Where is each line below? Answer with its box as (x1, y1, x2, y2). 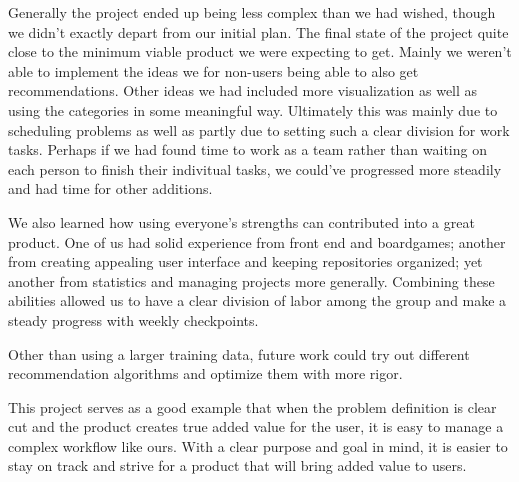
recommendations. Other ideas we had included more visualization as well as (8, 80, 478, 101)
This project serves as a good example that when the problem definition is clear (8, 396, 497, 417)
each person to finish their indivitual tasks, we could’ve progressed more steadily (8, 158, 502, 179)
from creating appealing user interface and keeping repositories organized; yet (8, 251, 483, 272)
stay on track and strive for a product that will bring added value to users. (8, 455, 467, 476)
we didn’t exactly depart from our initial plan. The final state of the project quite (8, 21, 509, 42)
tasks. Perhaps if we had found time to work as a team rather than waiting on (8, 139, 487, 160)
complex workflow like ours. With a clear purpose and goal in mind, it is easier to (8, 435, 508, 456)
